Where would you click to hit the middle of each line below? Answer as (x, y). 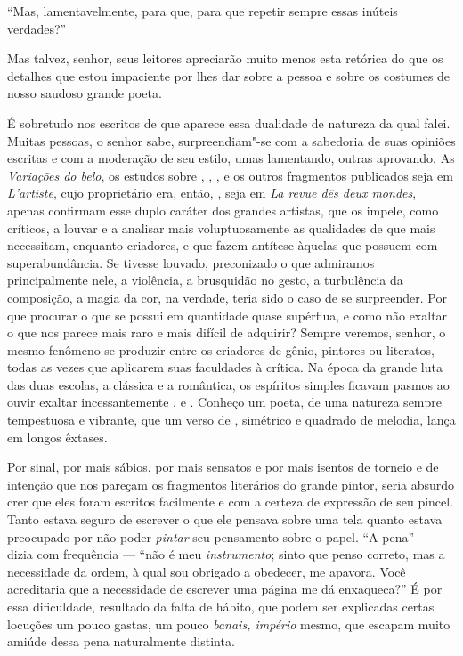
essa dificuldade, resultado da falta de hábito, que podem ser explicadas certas (221, 606)
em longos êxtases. (57, 437)
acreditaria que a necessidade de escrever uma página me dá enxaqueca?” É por (225, 589)
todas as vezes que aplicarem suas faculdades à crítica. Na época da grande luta (225, 367)
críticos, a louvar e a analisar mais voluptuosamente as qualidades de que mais (221, 227)
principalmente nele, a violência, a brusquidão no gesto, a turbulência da (205, 280)
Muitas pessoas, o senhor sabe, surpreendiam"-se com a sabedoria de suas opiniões (231, 140)
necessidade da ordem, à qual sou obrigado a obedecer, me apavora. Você (207, 571)
